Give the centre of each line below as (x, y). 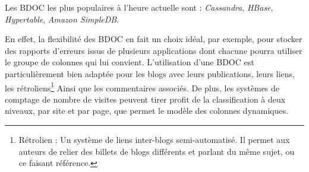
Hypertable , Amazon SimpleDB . (62, 19)
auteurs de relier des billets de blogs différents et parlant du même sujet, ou (157, 151)
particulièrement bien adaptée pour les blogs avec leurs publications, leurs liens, (150, 73)
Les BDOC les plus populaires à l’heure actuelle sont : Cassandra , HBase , (139, 7)
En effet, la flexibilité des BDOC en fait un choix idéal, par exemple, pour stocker (154, 39)
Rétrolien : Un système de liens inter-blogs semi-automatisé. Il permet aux (154, 139)
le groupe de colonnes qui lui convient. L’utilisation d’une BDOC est (130, 62)
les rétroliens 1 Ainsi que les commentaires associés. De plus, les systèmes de (142, 87)
